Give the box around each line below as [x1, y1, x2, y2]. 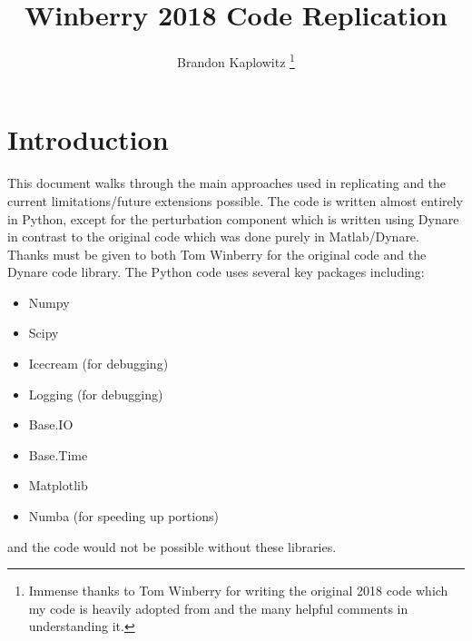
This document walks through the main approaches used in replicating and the [7, 173, 447, 192]
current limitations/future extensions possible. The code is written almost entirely [7, 191, 464, 210]
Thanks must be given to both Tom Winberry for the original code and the [7, 244, 427, 263]
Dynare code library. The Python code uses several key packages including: [7, 262, 425, 281]
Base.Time [28, 445, 88, 464]
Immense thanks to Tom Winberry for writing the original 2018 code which [28, 581, 448, 600]
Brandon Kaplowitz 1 [177, 50, 295, 71]
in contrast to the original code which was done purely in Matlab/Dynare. [7, 227, 419, 246]
